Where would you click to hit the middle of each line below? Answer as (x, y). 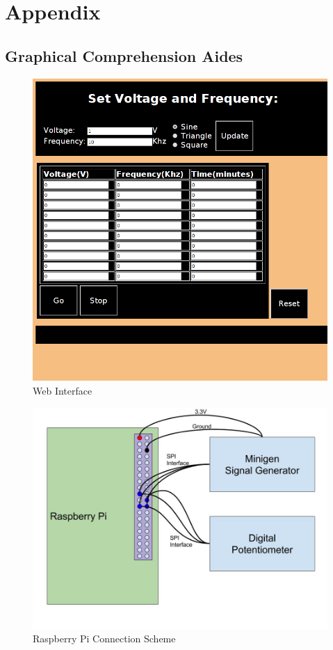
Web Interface (63, 390)
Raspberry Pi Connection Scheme (104, 639)
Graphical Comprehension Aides (124, 55)
